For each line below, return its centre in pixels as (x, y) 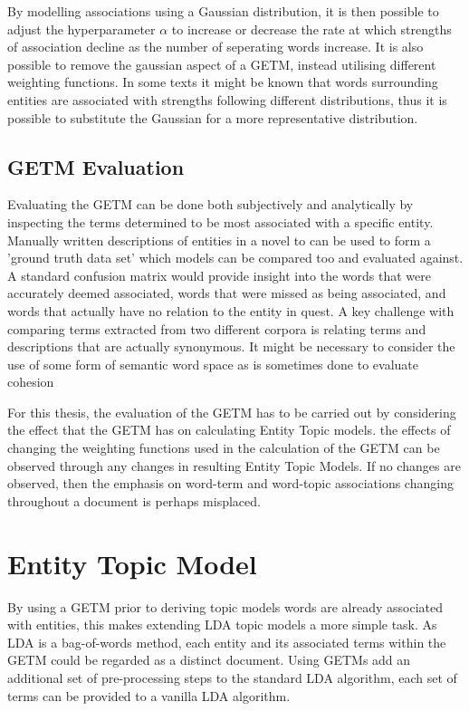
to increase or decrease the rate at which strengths (311, 29)
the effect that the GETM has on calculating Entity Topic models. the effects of (229, 430)
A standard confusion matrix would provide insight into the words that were (219, 275)
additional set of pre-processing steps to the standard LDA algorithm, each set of (232, 677)
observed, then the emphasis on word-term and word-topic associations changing (230, 483)
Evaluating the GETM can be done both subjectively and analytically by (211, 204)
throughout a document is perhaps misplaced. (134, 500)
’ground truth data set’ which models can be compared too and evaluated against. (235, 258)
